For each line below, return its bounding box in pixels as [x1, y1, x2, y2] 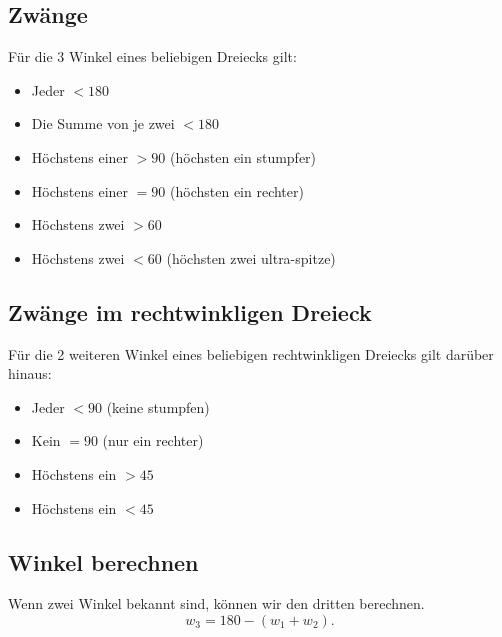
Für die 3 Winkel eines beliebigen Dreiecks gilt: [8, 46, 297, 67]
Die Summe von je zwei [31, 113, 175, 134]
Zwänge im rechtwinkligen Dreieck [8, 296, 372, 327]
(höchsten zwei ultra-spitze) [166, 247, 336, 268]
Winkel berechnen [8, 546, 199, 577]
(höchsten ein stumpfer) [170, 146, 317, 167]
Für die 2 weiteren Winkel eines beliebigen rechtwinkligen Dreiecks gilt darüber [8, 343, 494, 364]
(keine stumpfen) [106, 396, 210, 417]
